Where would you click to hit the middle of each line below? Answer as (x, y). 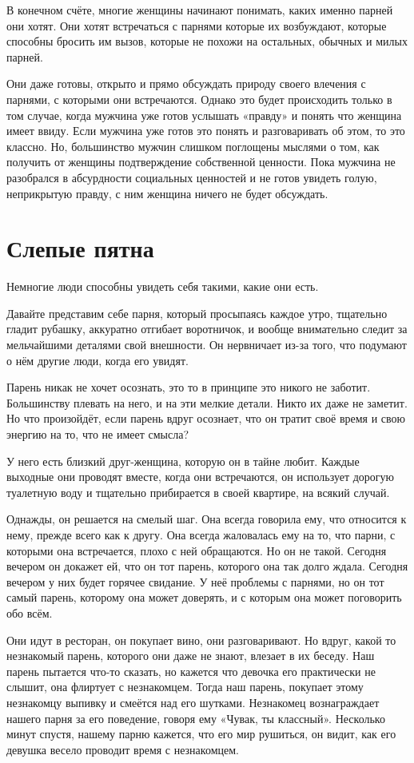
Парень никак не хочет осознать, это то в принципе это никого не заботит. (189, 387)
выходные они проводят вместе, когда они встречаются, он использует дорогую (201, 477)
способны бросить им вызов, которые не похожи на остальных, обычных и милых (207, 41)
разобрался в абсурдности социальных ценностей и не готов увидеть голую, (192, 177)
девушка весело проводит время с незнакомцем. (123, 749)
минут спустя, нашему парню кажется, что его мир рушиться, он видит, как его (201, 734)
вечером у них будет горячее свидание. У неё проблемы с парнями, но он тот (195, 581)
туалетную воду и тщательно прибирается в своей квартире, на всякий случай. (198, 492)
